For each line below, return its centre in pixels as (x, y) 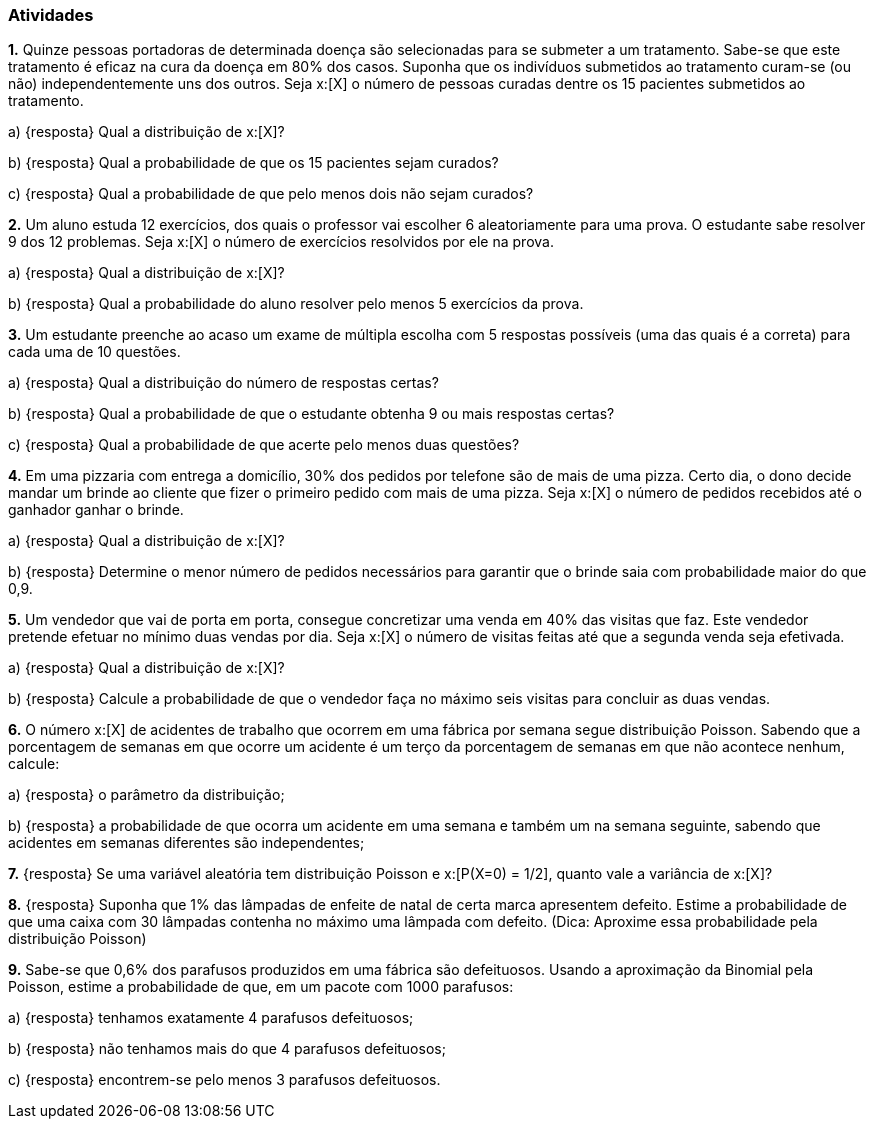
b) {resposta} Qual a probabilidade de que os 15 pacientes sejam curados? (253, 163)
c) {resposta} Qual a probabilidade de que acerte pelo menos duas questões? (264, 445)
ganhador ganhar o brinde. (96, 510)
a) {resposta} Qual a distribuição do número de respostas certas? (223, 383)
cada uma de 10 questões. (94, 352)
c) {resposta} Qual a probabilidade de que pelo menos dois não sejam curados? (271, 194)
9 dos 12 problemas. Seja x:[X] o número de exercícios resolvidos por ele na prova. (281, 242)
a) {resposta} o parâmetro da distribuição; (146, 795)
